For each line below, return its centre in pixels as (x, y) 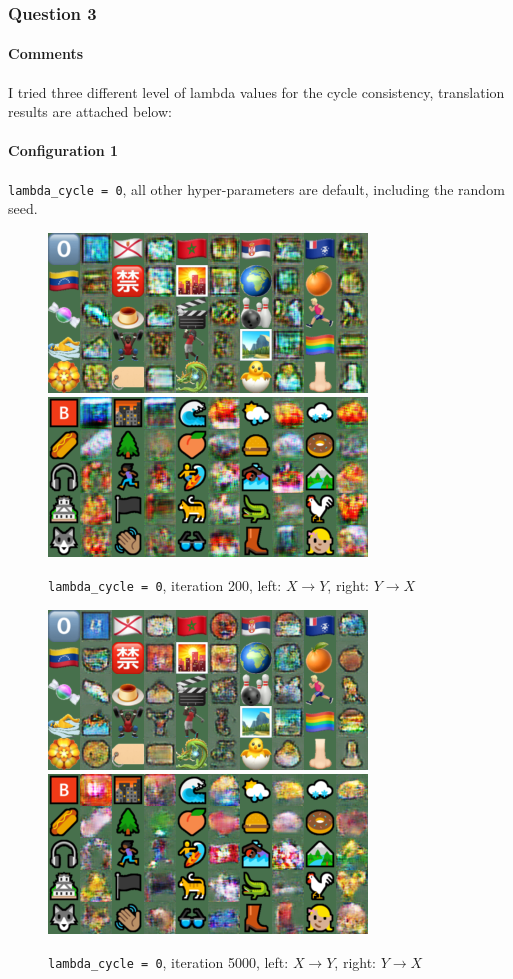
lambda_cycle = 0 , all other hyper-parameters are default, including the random (256, 188)
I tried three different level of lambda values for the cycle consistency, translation (256, 91)
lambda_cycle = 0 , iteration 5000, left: (168, 961)
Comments (45, 53)
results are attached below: (90, 111)
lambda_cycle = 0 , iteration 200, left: (165, 585)
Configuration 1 (63, 150)
